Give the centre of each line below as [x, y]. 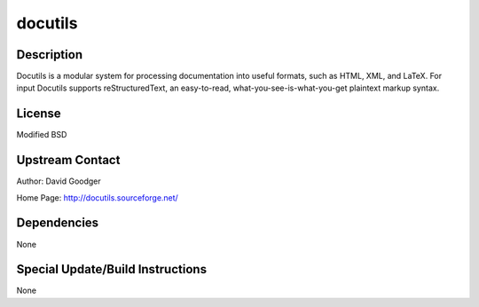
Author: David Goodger [59, 181]
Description [50, 55]
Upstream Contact [68, 160]
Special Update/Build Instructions [112, 269]
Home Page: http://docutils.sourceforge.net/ [98, 197]
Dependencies [58, 223]
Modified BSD [42, 135]
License [39, 114]
